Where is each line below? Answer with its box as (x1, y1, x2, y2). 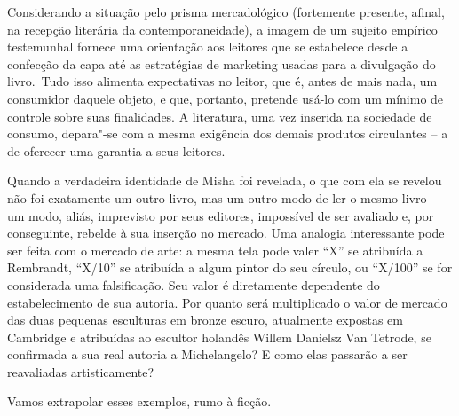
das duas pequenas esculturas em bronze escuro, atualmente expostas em (7, 310, 403, 329)
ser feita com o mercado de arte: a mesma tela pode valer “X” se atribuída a (7, 240, 423, 259)
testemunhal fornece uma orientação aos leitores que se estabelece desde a (7, 37, 408, 56)
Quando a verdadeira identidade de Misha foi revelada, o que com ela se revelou (7, 171, 442, 190)
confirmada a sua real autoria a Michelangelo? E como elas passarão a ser (7, 345, 408, 364)
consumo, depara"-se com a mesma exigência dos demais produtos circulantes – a (7, 124, 448, 143)
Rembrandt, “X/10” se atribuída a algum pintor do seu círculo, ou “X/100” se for (7, 258, 453, 277)
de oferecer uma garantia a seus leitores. (7, 141, 226, 160)
